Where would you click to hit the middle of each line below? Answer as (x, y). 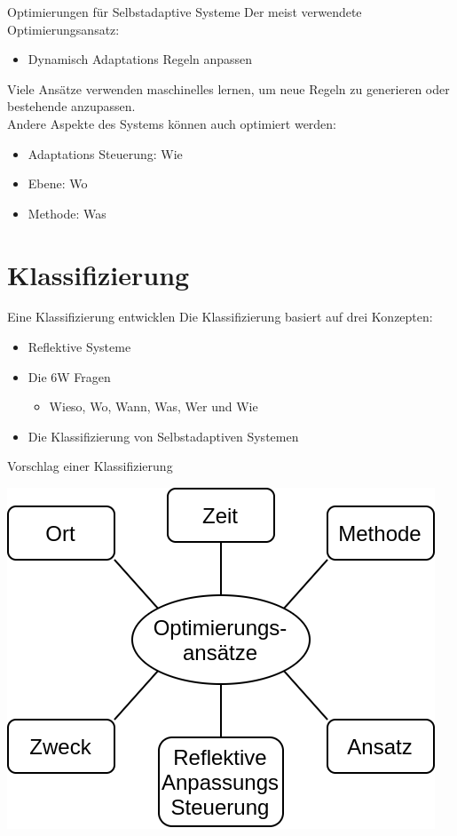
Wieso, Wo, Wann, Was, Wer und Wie (154, 406)
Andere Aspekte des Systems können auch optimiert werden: (172, 123)
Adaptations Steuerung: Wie (105, 153)
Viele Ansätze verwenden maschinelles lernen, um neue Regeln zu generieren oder (228, 88)
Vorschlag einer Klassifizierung (90, 466)
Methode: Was (67, 213)
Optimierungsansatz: (63, 29)
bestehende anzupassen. (71, 106)
